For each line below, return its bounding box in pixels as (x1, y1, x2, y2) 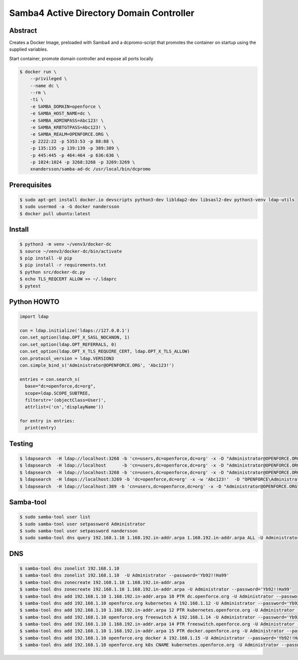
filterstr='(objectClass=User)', (25, 397, 106, 403)
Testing (9, 439, 33, 448)
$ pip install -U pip (19, 255, 73, 261)
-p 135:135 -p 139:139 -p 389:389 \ (30, 146, 119, 151)
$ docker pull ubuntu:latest (19, 211, 91, 216)
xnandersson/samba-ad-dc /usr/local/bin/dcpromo (30, 166, 151, 172)
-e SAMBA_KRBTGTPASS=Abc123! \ (30, 124, 106, 130)
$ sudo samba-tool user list (19, 514, 91, 520)
